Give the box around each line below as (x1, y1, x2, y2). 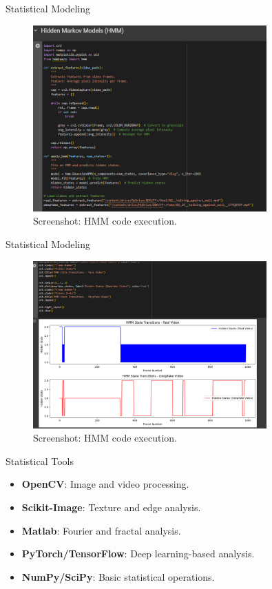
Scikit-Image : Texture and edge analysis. (21, 500, 201, 515)
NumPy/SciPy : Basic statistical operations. (21, 569, 215, 583)
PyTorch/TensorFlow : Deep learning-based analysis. (21, 546, 255, 561)
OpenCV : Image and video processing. (21, 477, 189, 491)
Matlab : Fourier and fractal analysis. (21, 523, 181, 537)
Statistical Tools (6, 453, 74, 468)
